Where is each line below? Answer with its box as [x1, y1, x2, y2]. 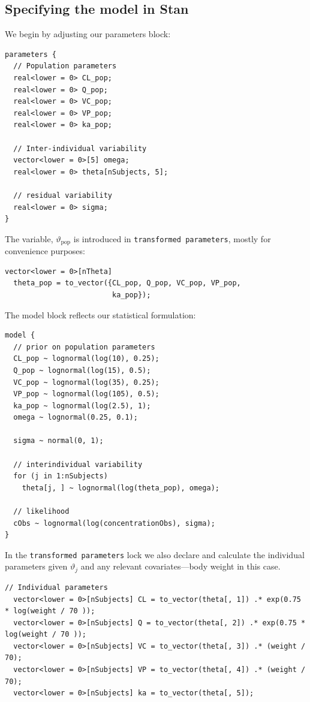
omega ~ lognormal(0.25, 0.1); [13, 413, 138, 422]
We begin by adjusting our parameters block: [5, 28, 171, 40]
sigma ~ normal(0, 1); [13, 436, 104, 445]
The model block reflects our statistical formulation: [5, 308, 196, 321]
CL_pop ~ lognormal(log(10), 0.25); [13, 354, 159, 363]
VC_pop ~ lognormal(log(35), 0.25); [13, 378, 159, 387]
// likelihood [13, 507, 70, 516]
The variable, [5, 232, 53, 245]
